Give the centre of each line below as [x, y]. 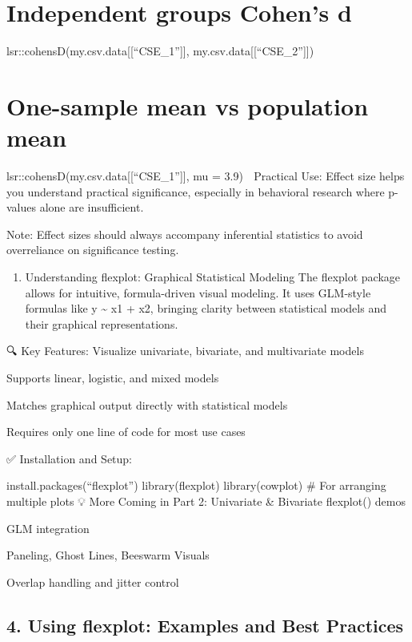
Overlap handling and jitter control [93, 581]
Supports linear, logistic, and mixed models [113, 377]
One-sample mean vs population [188, 105]
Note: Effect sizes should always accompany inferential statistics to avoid [185, 234]
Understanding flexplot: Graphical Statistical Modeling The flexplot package [213, 277]
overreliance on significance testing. [93, 250]
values [22, 207]
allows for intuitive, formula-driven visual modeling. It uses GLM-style [198, 292]
